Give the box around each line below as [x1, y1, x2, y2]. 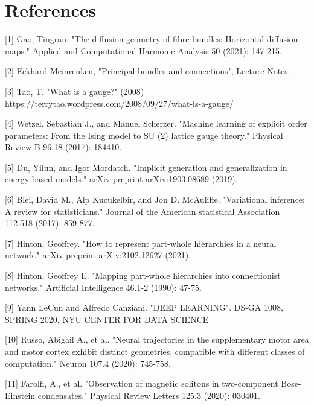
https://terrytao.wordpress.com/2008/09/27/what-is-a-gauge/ [5, 97, 234, 109]
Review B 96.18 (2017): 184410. [5, 141, 122, 153]
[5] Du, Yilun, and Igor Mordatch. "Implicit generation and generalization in [5, 160, 287, 173]
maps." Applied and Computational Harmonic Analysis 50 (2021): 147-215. [5, 44, 282, 57]
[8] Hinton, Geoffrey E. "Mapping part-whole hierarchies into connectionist [5, 269, 281, 282]
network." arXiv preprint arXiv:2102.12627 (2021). [5, 249, 191, 261]
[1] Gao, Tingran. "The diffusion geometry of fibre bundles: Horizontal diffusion [5, 33, 298, 45]
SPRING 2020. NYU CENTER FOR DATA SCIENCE [5, 312, 209, 325]
